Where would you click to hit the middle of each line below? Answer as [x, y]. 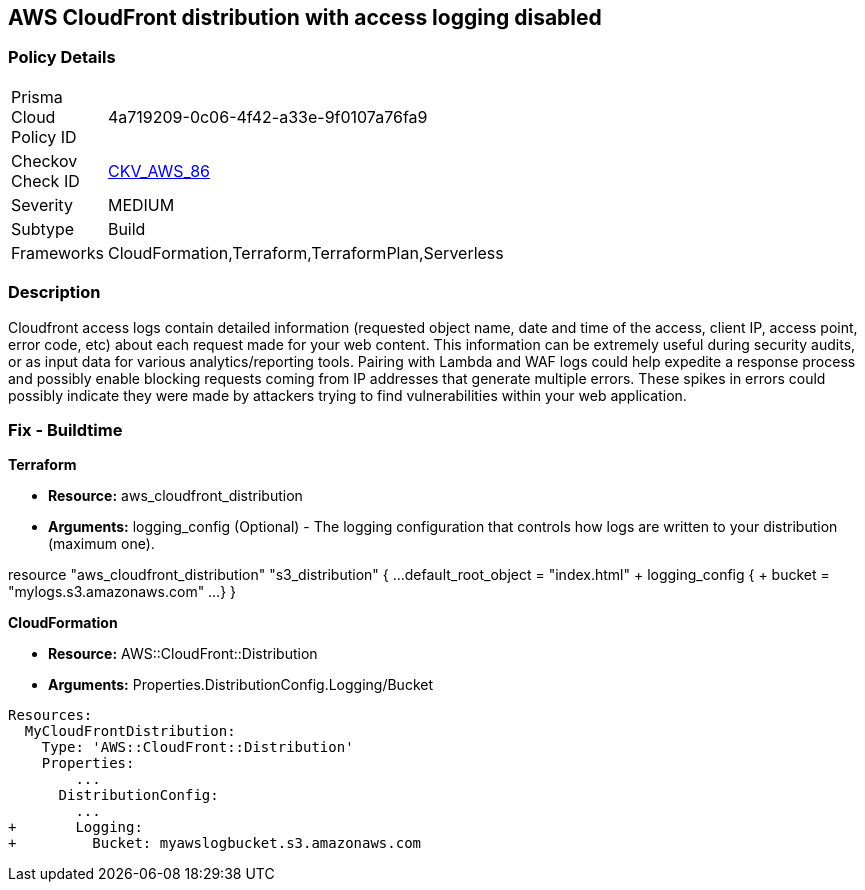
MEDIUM [141, 204]
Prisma [37, 96]
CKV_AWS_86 [158, 170]
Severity [42, 204]
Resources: [50, 715]
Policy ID [44, 136]
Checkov [44, 160]
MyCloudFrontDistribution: [130, 731]
